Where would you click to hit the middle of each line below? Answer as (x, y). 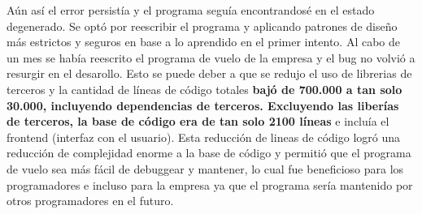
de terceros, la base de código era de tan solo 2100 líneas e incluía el (198, 121)
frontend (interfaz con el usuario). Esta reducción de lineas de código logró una (204, 137)
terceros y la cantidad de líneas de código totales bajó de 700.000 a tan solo (204, 89)
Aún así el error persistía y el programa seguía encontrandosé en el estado (191, 10)
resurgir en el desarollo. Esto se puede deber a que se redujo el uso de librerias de (209, 73)
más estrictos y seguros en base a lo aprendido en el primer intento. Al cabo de (203, 42)
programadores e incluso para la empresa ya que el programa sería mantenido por (210, 184)
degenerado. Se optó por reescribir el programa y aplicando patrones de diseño (202, 26)
